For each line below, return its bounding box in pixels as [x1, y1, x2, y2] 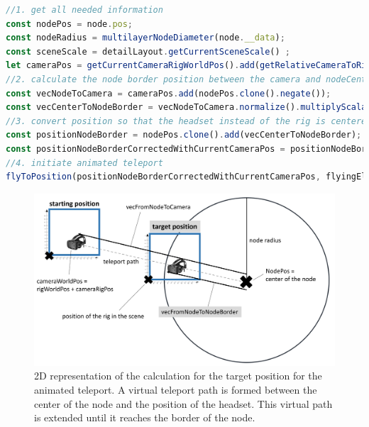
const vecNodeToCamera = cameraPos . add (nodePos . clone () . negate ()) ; [6, 88, 331, 99]
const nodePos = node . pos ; [6, 18, 133, 29]
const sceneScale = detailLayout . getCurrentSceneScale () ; [6, 46, 290, 57]
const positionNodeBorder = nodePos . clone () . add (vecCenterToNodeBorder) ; [6, 130, 362, 140]
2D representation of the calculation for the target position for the [34, 368, 322, 383]
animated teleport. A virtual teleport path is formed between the [34, 382, 317, 396]
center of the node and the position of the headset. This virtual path [34, 396, 333, 411]
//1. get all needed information [6, 5, 163, 15]
